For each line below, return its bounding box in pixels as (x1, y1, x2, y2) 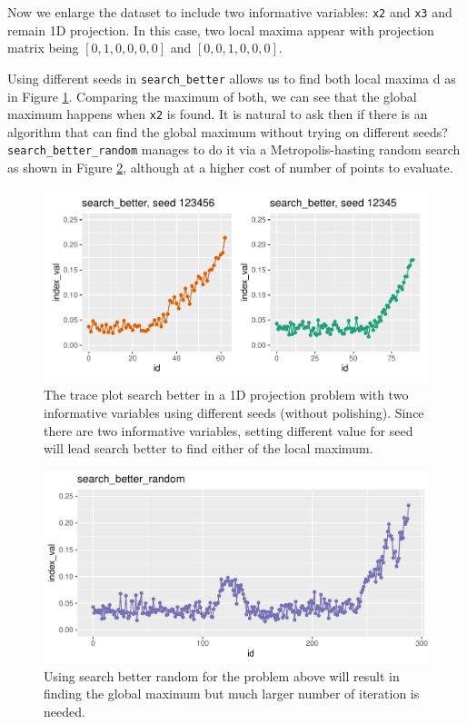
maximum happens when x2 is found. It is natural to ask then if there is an (7, 104, 428, 124)
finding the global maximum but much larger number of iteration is (44, 684, 420, 703)
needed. (44, 701, 85, 720)
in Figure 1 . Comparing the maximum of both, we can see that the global (7, 86, 417, 105)
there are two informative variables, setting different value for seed (44, 421, 413, 440)
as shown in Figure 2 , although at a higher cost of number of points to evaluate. (7, 158, 453, 176)
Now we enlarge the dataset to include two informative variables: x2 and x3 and (7, 3, 452, 21)
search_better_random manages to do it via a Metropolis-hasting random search (7, 140, 461, 159)
